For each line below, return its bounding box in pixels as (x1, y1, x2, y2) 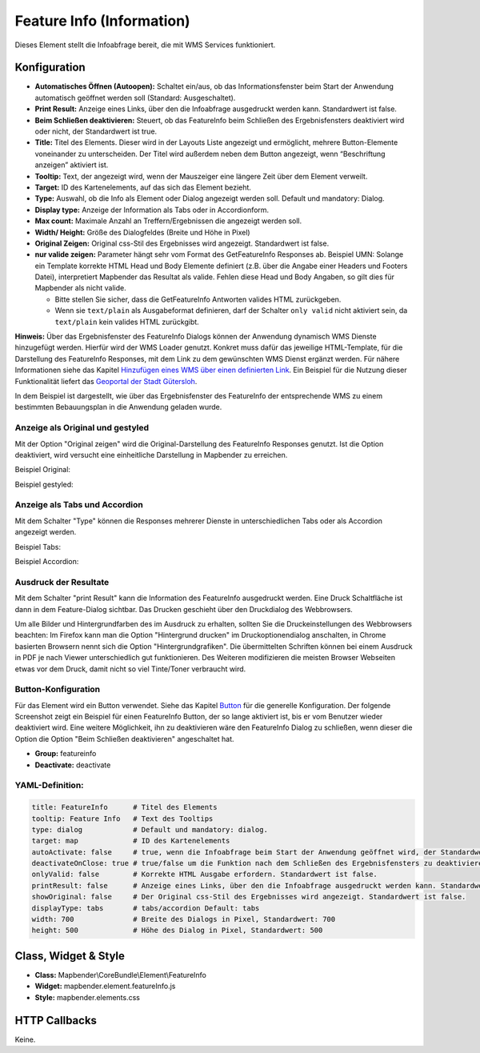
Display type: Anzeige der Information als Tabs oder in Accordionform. (34, 205, 270, 214)
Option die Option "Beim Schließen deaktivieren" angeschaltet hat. (14, 734, 235, 743)
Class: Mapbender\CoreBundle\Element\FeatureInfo (34, 970, 207, 979)
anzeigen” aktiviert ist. (34, 160, 109, 170)
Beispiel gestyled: (14, 479, 74, 489)
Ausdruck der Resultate (14, 576, 110, 587)
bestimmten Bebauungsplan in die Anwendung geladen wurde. (14, 402, 222, 412)
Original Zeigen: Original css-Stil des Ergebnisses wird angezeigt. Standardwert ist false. (34, 238, 330, 248)
